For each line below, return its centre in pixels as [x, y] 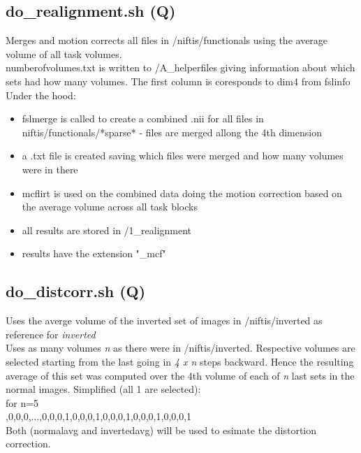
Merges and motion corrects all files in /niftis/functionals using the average [167, 40]
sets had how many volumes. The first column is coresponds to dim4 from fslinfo [178, 81]
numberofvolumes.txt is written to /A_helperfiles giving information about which [180, 67]
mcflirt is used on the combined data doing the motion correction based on [182, 193]
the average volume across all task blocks [110, 207]
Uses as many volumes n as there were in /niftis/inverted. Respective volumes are [180, 348]
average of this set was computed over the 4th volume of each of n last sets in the [180, 375]
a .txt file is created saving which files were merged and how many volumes [183, 156]
